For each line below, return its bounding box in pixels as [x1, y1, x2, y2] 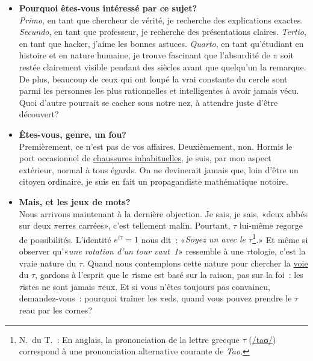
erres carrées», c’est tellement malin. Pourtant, [58, 219, 231, 232]
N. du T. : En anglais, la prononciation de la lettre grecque [19, 333, 240, 345]
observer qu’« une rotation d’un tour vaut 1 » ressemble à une [19, 244, 244, 257]
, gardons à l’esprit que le [35, 268, 129, 281]
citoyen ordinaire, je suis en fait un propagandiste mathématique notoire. [19, 175, 288, 188]
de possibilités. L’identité [19, 233, 111, 245]
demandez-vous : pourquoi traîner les [19, 292, 157, 304]
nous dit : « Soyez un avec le [141, 233, 246, 245]
